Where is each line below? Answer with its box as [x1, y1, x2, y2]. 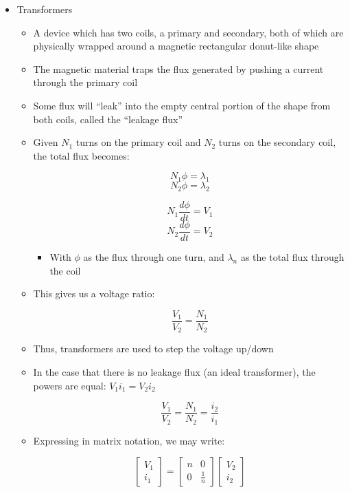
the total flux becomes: [33, 148, 130, 162]
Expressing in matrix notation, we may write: [33, 433, 225, 447]
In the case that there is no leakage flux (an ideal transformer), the [33, 364, 316, 378]
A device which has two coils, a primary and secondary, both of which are [33, 25, 344, 39]
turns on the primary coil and [75, 135, 201, 149]
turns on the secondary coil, [218, 135, 336, 149]
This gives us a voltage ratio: [33, 286, 155, 301]
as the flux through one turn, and [83, 250, 224, 264]
